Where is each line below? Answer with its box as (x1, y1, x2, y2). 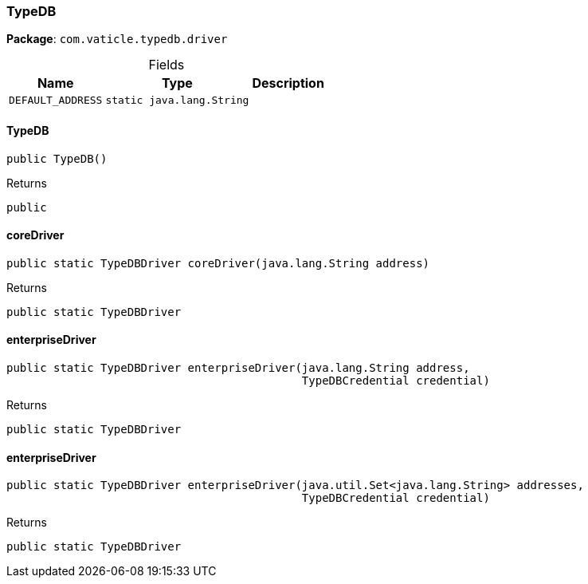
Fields (148, 57, 185, 73)
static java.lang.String (105, 94, 249, 107)
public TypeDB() (6, 152, 108, 165)
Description (252, 75, 324, 92)
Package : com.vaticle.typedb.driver (6, 32, 228, 46)
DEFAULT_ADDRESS (9, 94, 103, 107)
